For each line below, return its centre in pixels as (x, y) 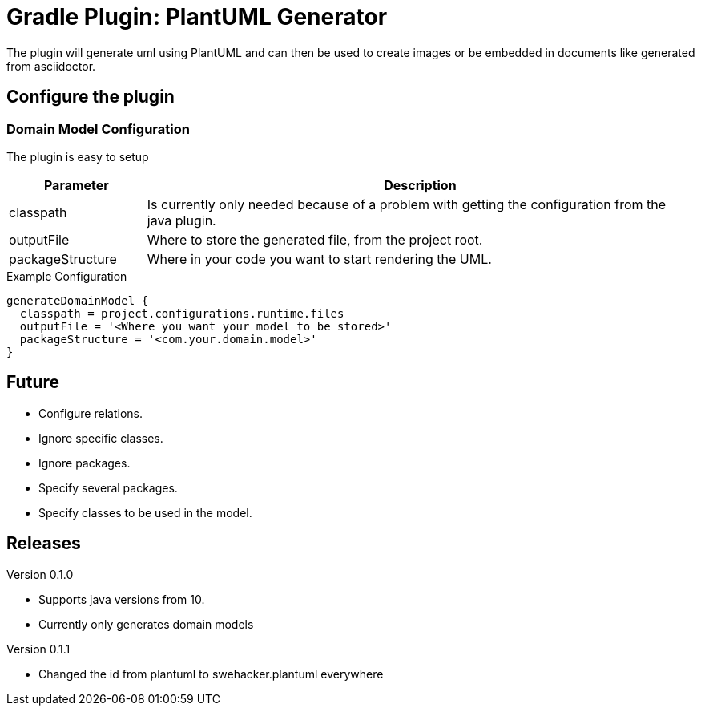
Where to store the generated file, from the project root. (315, 239)
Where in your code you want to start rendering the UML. (319, 259)
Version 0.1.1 (38, 649)
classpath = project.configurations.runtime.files (182, 313)
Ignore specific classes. (101, 438)
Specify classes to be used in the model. (145, 512)
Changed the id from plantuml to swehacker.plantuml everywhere (211, 674)
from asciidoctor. (51, 66)
